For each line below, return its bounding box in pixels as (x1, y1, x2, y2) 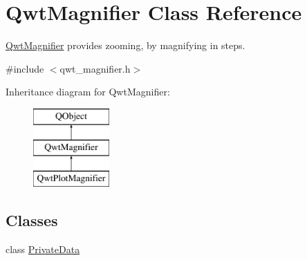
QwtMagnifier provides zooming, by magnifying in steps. (6, 38, 245, 53)
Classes (6, 210, 58, 231)
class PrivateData (6, 242, 80, 257)
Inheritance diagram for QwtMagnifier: (6, 84, 170, 99)
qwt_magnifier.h (59, 61, 131, 75)
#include (6, 61, 44, 75)
